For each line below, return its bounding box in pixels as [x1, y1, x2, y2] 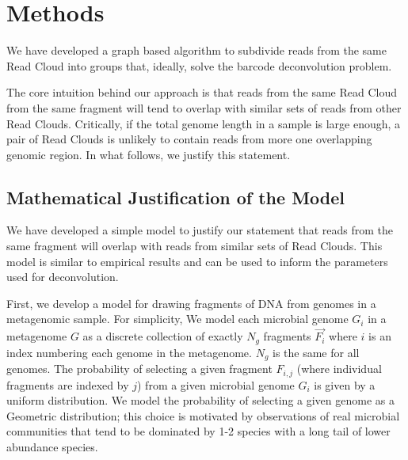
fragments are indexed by [6, 376, 129, 393]
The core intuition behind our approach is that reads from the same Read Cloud [6, 84, 397, 101]
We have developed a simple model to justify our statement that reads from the [6, 222, 394, 238]
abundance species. [6, 439, 98, 454]
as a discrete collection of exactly [82, 328, 243, 344]
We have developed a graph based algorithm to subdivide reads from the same [6, 42, 387, 59]
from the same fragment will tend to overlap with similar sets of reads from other [6, 99, 402, 116]
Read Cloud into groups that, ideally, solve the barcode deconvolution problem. [6, 57, 392, 74]
